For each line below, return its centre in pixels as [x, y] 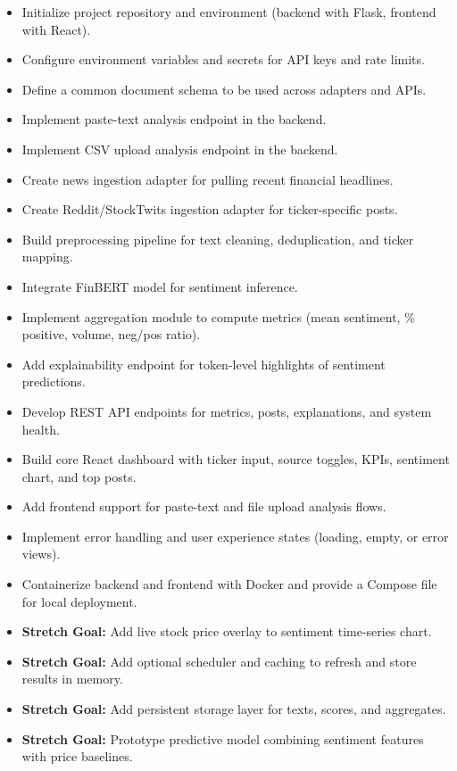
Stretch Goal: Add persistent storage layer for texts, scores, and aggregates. [234, 709]
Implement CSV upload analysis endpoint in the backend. [180, 149]
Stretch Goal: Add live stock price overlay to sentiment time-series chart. [227, 631]
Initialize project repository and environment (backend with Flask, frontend [229, 12]
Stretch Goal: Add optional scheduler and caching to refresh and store [219, 661]
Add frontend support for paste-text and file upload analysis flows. [204, 506]
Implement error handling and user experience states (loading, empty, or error [235, 536]
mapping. [47, 257]
